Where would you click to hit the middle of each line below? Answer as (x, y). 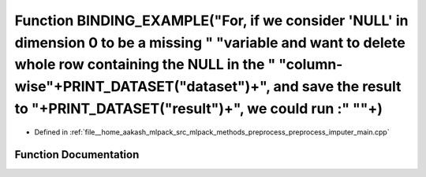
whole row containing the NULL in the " (145, 65)
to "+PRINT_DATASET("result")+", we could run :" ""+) (198, 108)
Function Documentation (77, 155)
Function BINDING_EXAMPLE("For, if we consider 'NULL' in (211, 20)
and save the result (337, 87)
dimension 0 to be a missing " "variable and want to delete (210, 42)
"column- (311, 65)
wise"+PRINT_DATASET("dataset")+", (142, 87)
